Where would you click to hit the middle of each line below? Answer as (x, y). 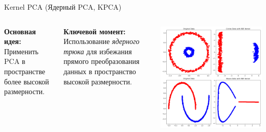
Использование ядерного (102, 41)
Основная (20, 31)
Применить (21, 51)
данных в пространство (100, 71)
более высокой (27, 81)
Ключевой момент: (95, 31)
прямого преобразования (102, 61)
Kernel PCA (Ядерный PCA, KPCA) (63, 7)
